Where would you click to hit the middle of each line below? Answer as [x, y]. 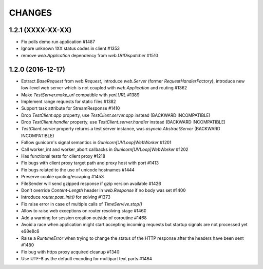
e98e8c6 [30, 231]
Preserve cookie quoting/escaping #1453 [63, 177]
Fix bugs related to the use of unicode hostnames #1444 [78, 170]
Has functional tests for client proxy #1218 [63, 156]
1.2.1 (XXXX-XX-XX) [40, 30]
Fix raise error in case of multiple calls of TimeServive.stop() [82, 204]
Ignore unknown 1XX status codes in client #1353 [71, 48]
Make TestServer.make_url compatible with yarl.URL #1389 [80, 95]
